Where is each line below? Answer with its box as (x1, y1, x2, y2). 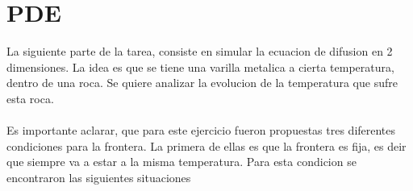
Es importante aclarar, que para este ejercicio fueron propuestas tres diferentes (6, 122, 396, 139)
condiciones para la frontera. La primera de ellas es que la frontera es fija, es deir (6, 137, 407, 154)
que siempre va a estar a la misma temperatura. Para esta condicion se (6, 153, 357, 170)
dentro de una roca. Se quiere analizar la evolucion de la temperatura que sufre (6, 74, 398, 91)
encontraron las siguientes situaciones (6, 168, 191, 185)
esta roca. (6, 89, 54, 106)
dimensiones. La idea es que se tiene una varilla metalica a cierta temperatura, (6, 58, 394, 75)
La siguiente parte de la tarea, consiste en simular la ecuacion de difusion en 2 (6, 43, 393, 60)
